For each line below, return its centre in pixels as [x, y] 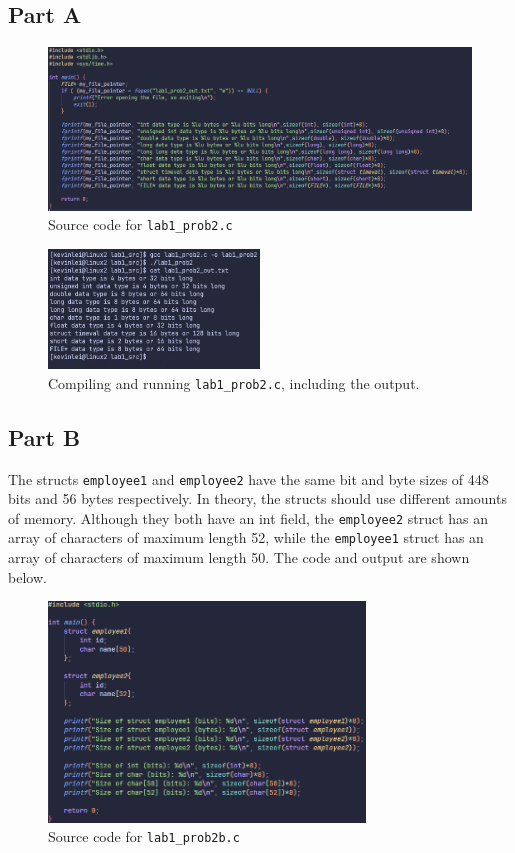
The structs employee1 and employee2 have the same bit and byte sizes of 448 [248, 478]
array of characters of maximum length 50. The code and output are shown [239, 557]
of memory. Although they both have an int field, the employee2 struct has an [248, 517]
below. [27, 576]
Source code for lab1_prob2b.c [144, 836]
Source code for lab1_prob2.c [140, 224]
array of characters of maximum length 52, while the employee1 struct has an [246, 537]
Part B [44, 436]
